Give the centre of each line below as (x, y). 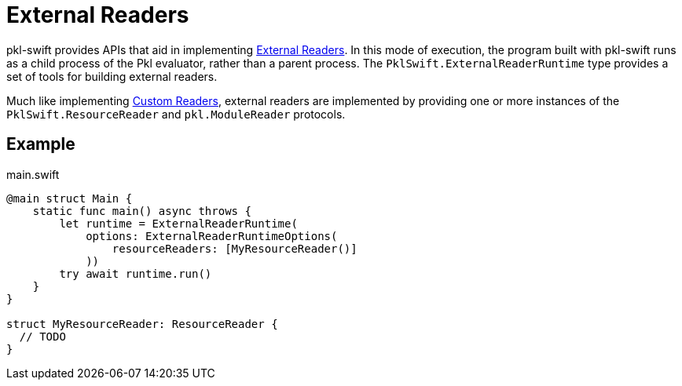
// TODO (42, 336)
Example (41, 144)
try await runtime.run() (136, 273)
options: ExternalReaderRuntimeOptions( (212, 236)
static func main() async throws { (142, 211)
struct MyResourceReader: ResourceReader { (142, 324)
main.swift (33, 174)
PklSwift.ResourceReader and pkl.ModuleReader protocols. (176, 114)
